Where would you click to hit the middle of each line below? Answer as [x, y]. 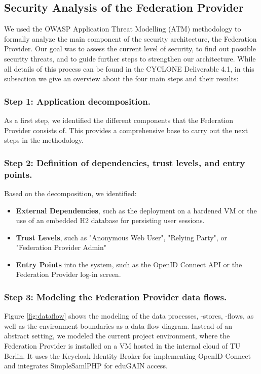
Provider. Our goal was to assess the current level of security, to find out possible [130, 49]
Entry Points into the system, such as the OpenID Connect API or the [129, 264]
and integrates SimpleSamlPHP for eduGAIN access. [86, 366]
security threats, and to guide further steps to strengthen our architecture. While [130, 58]
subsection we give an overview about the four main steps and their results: [121, 79]
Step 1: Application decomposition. [77, 101]
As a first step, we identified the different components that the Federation [119, 120]
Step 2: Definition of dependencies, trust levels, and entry [125, 162]
